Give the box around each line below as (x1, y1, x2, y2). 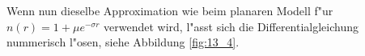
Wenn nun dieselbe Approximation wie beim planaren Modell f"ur (6, 2, 333, 18)
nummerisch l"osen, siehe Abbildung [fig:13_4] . (6, 34, 240, 50)
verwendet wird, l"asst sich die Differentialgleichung (104, 18, 359, 34)
